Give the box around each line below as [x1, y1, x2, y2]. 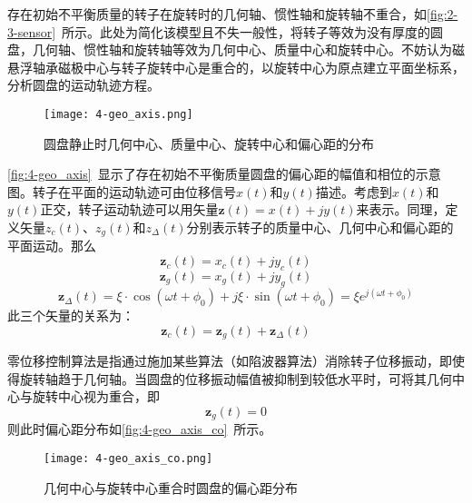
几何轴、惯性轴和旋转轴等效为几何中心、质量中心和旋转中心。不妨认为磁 [32, 40, 465, 59]
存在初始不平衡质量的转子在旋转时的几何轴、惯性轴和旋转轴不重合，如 [7, 5, 427, 23]
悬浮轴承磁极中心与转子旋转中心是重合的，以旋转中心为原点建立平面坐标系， [7, 57, 465, 76]
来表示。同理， [356, 200, 446, 219]
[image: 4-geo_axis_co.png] [44, 452, 213, 466]
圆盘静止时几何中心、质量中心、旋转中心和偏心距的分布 [44, 133, 374, 153]
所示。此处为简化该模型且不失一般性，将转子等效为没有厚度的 [62, 22, 431, 41]
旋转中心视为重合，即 [32, 387, 160, 406]
